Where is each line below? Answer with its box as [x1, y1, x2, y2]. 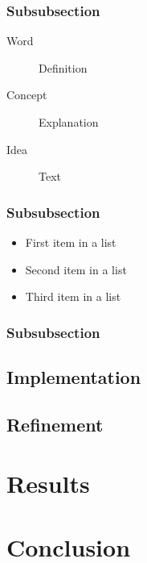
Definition [39, 59, 88, 76]
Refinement [6, 411, 104, 436]
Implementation [6, 365, 141, 390]
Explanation [39, 114, 99, 130]
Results [6, 467, 90, 500]
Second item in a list [25, 261, 127, 277]
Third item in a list [25, 288, 121, 305]
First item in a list [25, 234, 116, 250]
